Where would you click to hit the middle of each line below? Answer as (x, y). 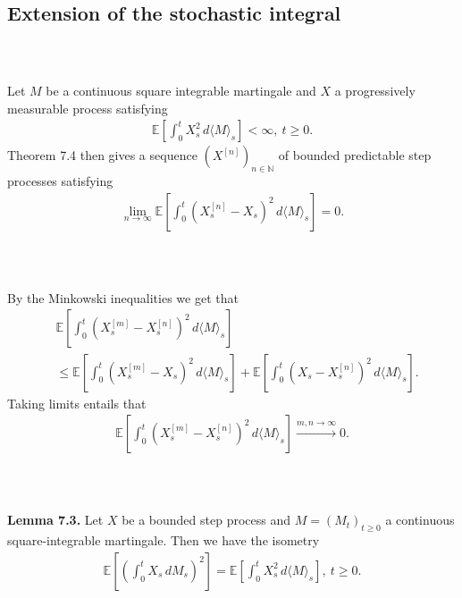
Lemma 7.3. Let (55, 520)
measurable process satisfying (88, 108)
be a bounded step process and (206, 520)
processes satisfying (60, 181)
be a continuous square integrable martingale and (181, 90)
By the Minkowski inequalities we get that (123, 297)
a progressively (375, 90)
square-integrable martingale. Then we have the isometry (164, 540)
